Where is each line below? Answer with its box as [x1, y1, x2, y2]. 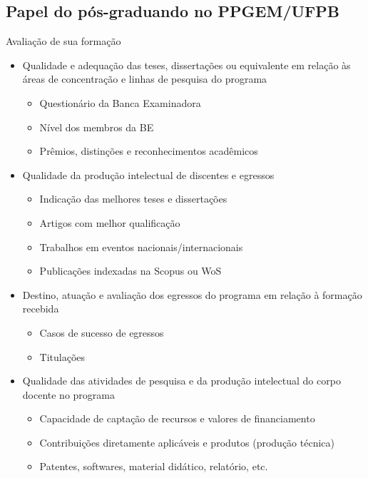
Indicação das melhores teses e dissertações [39, 191, 228, 206]
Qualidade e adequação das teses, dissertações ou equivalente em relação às [22, 57, 351, 72]
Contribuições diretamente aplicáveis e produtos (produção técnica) [39, 434, 334, 449]
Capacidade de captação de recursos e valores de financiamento [39, 411, 315, 426]
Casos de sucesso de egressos [39, 325, 164, 340]
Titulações [39, 349, 86, 364]
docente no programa [22, 387, 115, 402]
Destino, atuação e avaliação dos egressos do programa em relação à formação [22, 287, 362, 302]
